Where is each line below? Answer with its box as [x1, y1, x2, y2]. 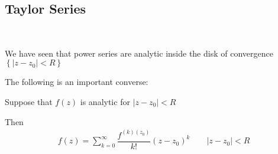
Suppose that [5, 95, 53, 107]
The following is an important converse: [5, 76, 148, 88]
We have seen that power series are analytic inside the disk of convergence [5, 47, 273, 59]
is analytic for [80, 95, 130, 107]
